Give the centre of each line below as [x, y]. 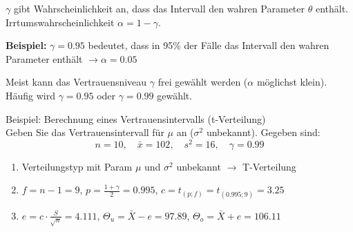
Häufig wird [31, 95]
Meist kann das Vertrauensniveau [76, 82]
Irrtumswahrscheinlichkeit [60, 22]
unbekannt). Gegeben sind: [263, 132]
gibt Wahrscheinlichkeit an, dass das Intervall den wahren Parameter [159, 8]
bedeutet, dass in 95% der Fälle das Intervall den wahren [209, 45]
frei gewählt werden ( [203, 82]
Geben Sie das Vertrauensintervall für [85, 132]
